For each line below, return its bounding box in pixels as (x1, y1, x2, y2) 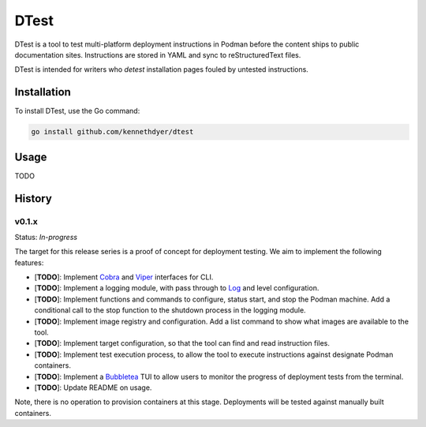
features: (14, 257, 44, 268)
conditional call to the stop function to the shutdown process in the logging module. (34, 305, 307, 315)
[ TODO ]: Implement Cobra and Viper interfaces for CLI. (34, 272, 214, 282)
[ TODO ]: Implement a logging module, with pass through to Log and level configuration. (34, 283, 319, 293)
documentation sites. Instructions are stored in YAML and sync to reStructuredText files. (14, 50, 301, 59)
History (14, 192, 53, 205)
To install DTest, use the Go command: (14, 107, 140, 116)
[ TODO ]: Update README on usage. (34, 383, 152, 392)
